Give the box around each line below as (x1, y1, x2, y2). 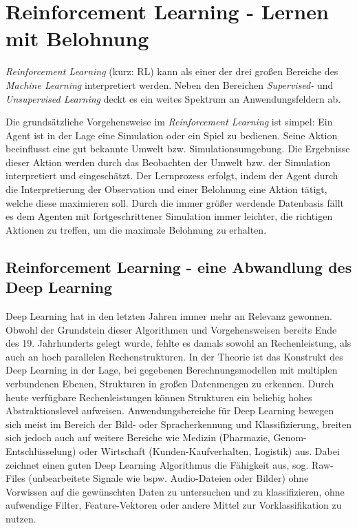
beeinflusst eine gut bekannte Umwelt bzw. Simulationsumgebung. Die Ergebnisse (6, 141, 350, 156)
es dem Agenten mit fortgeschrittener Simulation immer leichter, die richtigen (6, 209, 333, 223)
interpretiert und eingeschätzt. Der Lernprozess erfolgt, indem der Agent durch (6, 168, 338, 183)
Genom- (273, 430, 307, 445)
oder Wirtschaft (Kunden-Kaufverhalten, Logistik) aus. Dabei (78, 443, 340, 458)
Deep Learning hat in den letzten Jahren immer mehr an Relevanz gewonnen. (6, 309, 332, 323)
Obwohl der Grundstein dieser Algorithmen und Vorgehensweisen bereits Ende (6, 322, 337, 336)
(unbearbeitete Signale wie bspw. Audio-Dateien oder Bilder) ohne (28, 471, 309, 485)
